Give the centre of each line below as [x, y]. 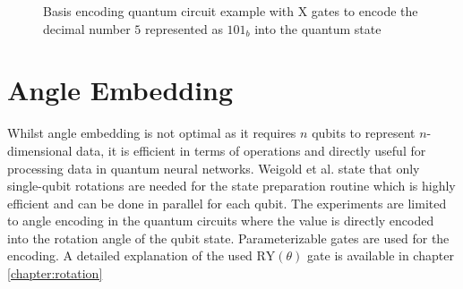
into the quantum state [318, 28]
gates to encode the [364, 11]
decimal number [87, 28]
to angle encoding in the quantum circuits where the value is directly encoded [221, 221]
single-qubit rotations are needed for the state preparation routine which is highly [231, 186]
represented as [184, 28]
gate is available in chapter [381, 255]
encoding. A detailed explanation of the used [130, 255]
